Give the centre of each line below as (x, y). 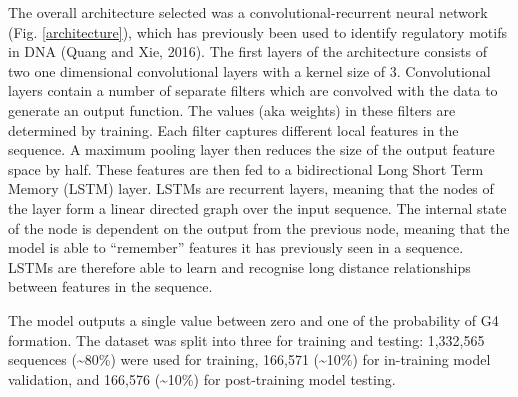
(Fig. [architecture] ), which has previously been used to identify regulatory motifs (257, 31)
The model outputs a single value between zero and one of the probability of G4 (253, 319)
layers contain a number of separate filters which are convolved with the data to (253, 90)
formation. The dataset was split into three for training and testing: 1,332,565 (246, 339)
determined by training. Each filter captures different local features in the (233, 129)
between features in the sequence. (110, 286)
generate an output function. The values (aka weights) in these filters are (232, 109)
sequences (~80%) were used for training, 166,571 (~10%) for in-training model (249, 359)
